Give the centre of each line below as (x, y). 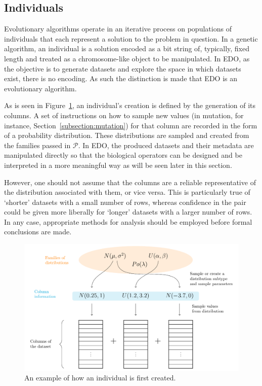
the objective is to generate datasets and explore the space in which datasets (123, 68)
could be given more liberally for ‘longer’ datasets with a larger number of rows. (128, 212)
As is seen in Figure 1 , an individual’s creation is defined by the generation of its (130, 105)
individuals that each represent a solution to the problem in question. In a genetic (131, 38)
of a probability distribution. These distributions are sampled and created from (127, 135)
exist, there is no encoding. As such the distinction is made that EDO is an (121, 78)
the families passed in (37, 145)
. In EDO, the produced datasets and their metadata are (166, 145)
